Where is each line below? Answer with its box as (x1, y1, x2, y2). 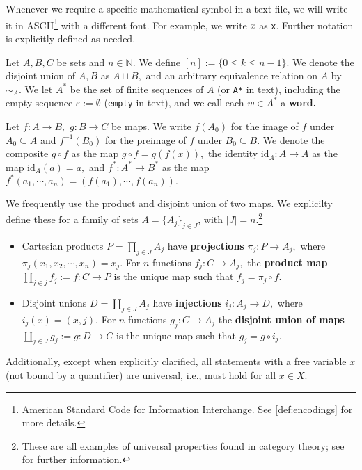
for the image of (230, 119, 299, 133)
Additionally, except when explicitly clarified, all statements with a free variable (6, 354, 347, 368)
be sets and (56, 54, 105, 69)
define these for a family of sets (6, 212, 139, 227)
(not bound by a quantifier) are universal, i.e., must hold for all (6, 367, 276, 382)
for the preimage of (104, 132, 187, 147)
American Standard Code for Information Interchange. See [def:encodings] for (22, 401, 353, 416)
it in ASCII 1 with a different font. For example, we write (6, 15, 247, 32)
